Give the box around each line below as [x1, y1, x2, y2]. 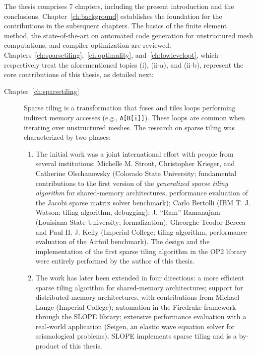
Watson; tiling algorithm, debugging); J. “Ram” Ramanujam [35, 207, 220, 217]
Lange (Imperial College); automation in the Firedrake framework [35, 301, 236, 312]
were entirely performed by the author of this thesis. [35, 256, 194, 266]
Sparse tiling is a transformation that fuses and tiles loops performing [24, 102, 236, 113]
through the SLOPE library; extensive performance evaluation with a [35, 311, 247, 322]
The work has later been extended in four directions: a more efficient [35, 272, 245, 282]
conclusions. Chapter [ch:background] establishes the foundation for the [4, 10, 222, 21]
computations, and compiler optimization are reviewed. [4, 40, 171, 50]
